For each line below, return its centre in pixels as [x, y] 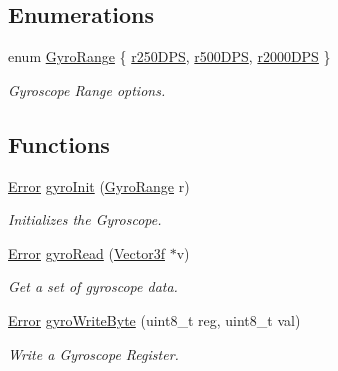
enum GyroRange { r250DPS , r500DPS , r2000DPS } [169, 56]
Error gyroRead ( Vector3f [86, 252]
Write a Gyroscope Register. [93, 353]
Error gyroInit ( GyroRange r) [99, 185]
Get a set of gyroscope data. [93, 286]
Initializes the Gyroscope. [85, 219]
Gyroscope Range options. [87, 89]
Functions [59, 143]
